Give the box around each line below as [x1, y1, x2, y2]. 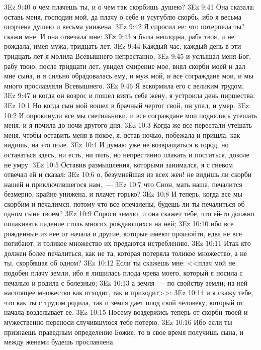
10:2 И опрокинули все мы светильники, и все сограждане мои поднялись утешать [4, 110, 257, 120]
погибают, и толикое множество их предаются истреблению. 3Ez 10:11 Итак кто [4, 238, 251, 248]
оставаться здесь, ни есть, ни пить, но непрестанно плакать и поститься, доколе [4, 149, 249, 159]
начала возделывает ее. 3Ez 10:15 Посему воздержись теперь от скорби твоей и [4, 307, 248, 317]
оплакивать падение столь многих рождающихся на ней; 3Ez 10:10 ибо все [4, 218, 234, 229]
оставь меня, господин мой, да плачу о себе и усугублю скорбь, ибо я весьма [4, 11, 241, 22]
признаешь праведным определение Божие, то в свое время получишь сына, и [4, 326, 244, 337]
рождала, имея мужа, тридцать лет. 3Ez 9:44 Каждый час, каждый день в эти [4, 41, 241, 51]
